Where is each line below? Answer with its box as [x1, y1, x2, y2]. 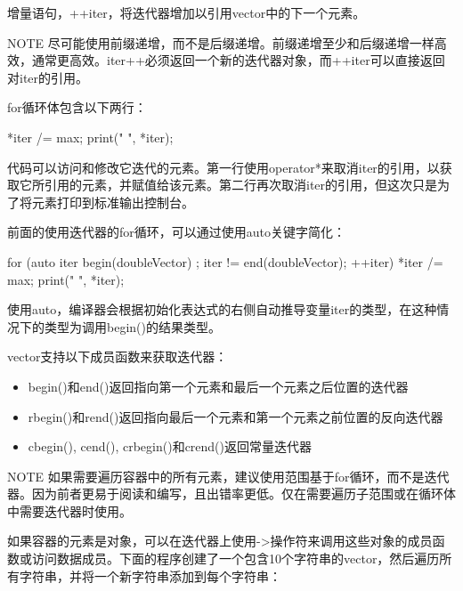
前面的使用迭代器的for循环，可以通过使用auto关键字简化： [7, 223, 346, 241]
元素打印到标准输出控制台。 [31, 192, 194, 211]
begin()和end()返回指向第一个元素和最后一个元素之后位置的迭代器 [28, 376, 409, 395]
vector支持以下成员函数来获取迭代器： [7, 347, 228, 366]
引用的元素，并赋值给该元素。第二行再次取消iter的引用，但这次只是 [44, 175, 438, 194]
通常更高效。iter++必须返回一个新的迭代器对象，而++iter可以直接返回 [31, 51, 445, 69]
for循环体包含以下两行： [7, 98, 147, 117]
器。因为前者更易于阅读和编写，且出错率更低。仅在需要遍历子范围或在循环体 [7, 484, 456, 503]
